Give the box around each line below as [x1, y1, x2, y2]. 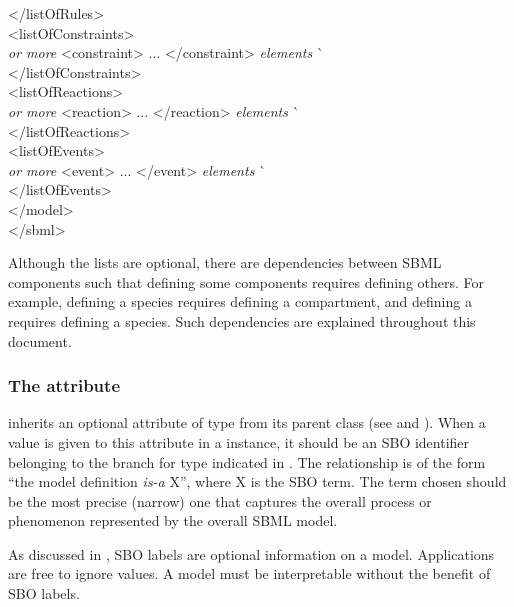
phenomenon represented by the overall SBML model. [8, 510, 338, 531]
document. [8, 330, 72, 351]
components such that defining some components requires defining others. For [8, 271, 485, 292]
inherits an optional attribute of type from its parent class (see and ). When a [8, 412, 486, 433]
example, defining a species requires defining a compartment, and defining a [8, 291, 472, 312]
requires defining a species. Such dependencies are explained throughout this [8, 310, 476, 331]
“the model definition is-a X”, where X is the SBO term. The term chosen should [8, 471, 507, 492]
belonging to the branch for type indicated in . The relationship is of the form [8, 451, 486, 472]
